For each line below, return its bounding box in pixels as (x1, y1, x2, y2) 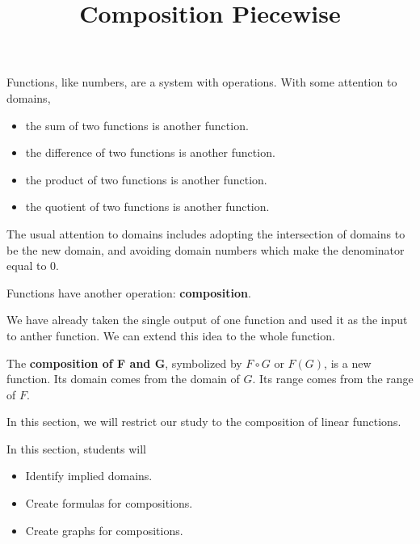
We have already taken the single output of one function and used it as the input (6, 311, 408, 328)
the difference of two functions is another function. (25, 144, 275, 161)
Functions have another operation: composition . (6, 284, 251, 301)
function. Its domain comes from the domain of (6, 370, 240, 387)
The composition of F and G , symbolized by (6, 354, 242, 371)
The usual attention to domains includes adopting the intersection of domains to (6, 225, 405, 242)
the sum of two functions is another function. (25, 116, 249, 133)
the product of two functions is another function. (25, 171, 267, 188)
